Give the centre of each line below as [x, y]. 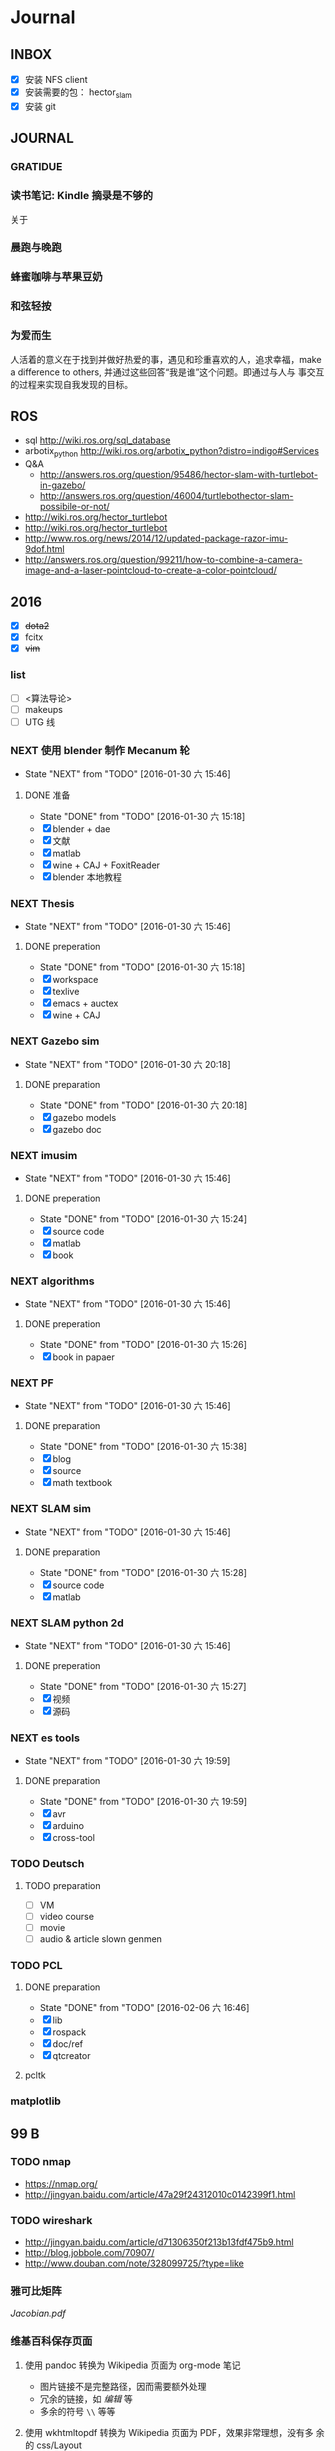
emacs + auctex [85, 1003]
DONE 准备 [47, 795]
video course [67, 1916]
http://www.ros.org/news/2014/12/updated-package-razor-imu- [156, 538]
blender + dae [81, 828]
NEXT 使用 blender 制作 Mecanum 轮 [100, 750]
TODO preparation [62, 1885]
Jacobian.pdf [38, 2313]
